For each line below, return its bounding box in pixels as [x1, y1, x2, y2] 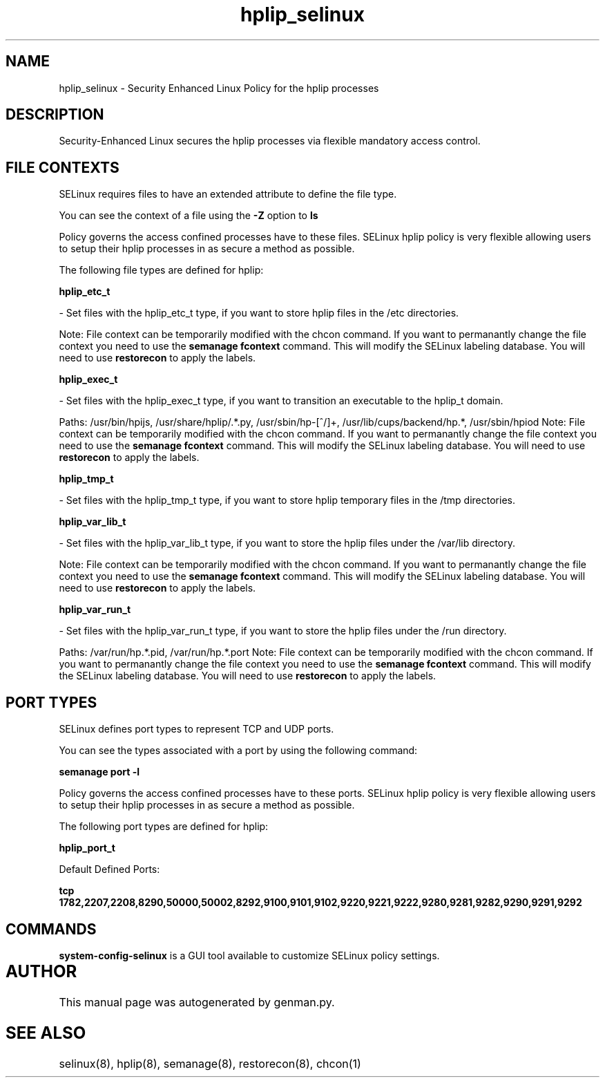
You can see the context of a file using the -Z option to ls [59, 209, 318, 222]
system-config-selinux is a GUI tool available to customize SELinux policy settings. [59, 949, 440, 961]
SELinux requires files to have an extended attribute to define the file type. [59, 188, 397, 200]
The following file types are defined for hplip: [59, 264, 264, 276]
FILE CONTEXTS [6, 158, 119, 176]
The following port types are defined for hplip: [59, 820, 269, 833]
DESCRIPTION [6, 106, 104, 124]
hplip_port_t [59, 842, 115, 854]
